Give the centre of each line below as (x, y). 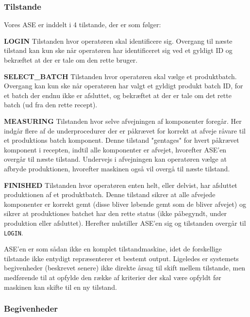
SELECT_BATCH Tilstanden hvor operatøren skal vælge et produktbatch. (120, 76)
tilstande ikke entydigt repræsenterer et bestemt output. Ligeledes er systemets (121, 258)
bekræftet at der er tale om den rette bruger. (71, 60)
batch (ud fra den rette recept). (51, 105)
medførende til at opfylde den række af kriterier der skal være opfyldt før (113, 277)
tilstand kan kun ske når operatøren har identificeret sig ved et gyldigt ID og (118, 50)
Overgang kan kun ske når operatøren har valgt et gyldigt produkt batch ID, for (124, 86)
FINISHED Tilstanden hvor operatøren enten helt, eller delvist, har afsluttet (121, 185)
